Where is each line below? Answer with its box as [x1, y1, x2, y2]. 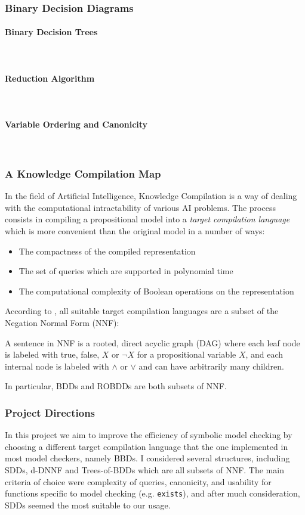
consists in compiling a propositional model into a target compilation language [5, 213, 290, 225]
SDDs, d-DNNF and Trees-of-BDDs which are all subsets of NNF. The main [5, 463, 284, 476]
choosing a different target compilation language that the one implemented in [5, 440, 288, 452]
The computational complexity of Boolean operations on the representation [19, 284, 294, 297]
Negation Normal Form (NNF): [5, 316, 119, 328]
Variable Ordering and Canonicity [5, 118, 148, 131]
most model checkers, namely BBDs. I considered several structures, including [5, 452, 290, 464]
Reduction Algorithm [5, 72, 95, 84]
